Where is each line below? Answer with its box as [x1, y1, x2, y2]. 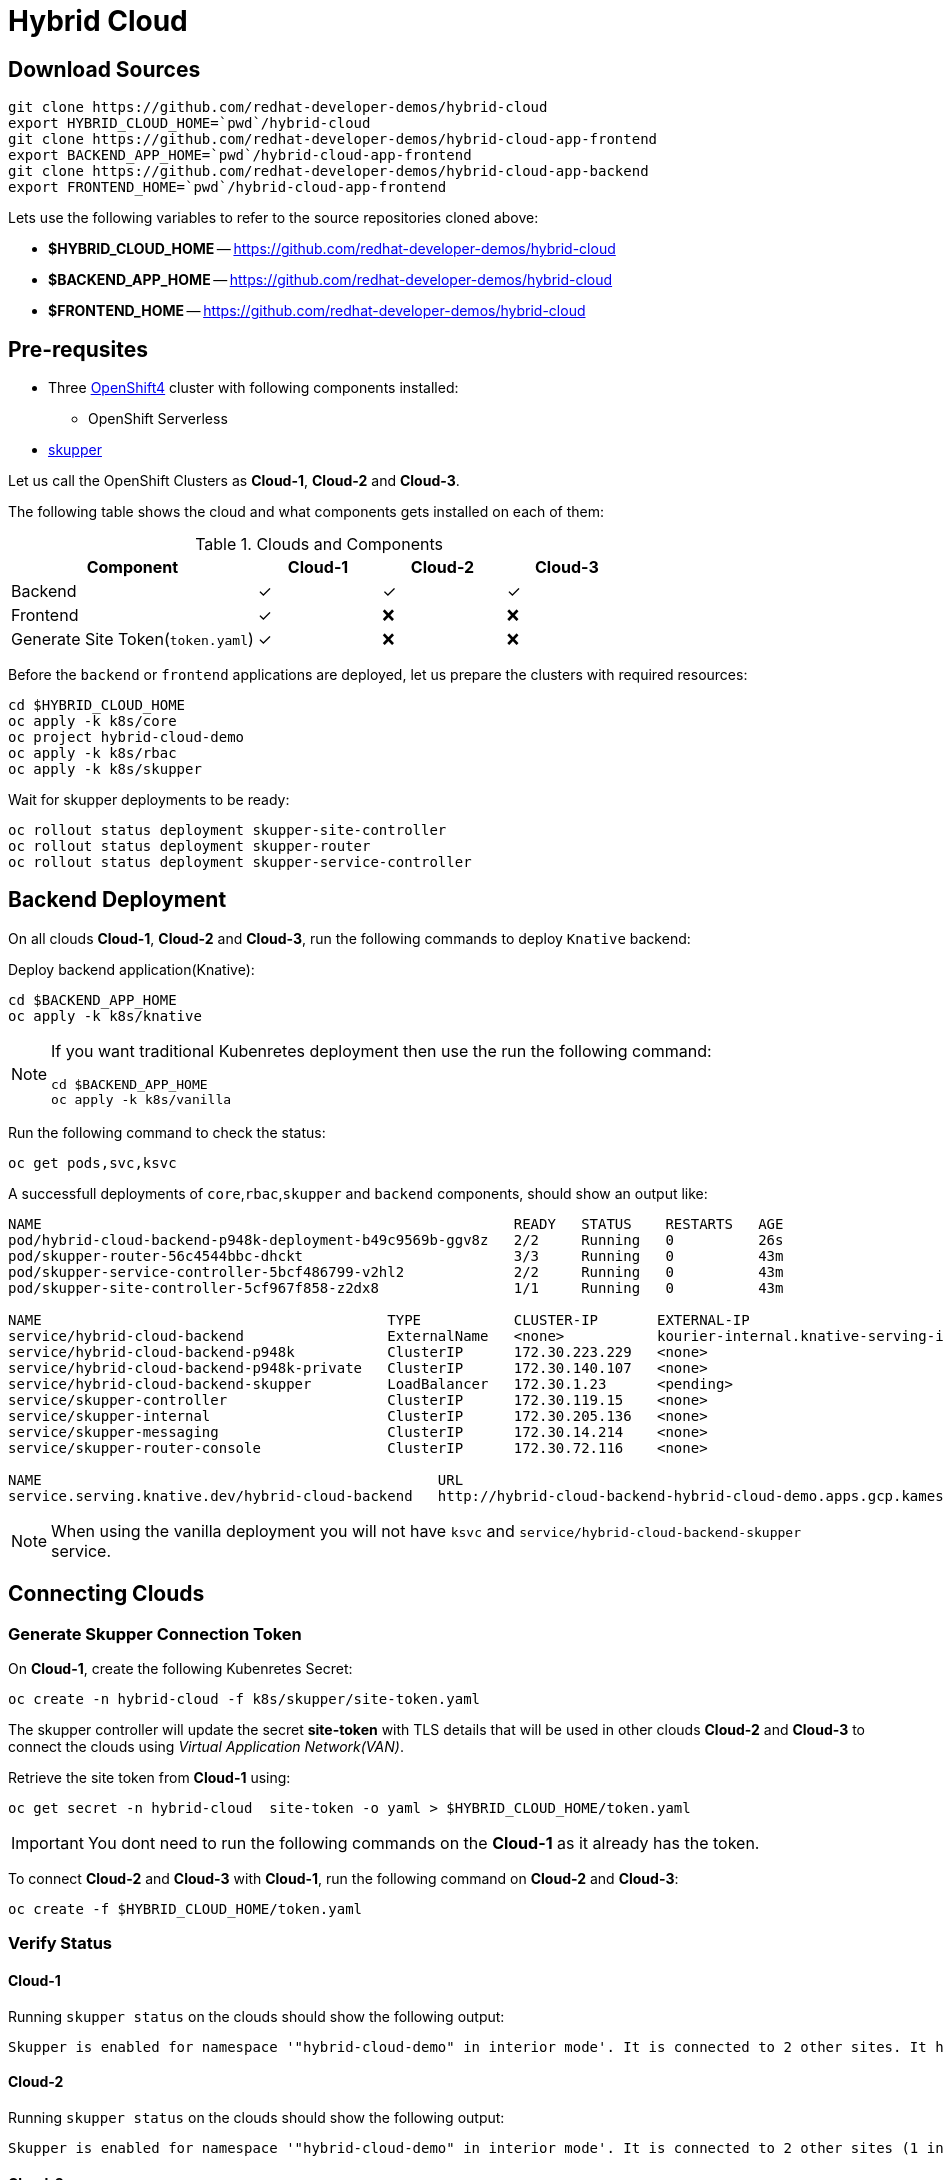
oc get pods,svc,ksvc [8, 1154, 177, 1171]
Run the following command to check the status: [8, 1123, 326, 1141]
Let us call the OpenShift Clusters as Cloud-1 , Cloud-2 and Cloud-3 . [8, 472, 460, 490]
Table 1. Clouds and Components [195, 534, 443, 555]
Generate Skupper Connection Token [8, 1623, 302, 1644]
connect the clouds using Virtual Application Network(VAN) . [8, 1738, 404, 1756]
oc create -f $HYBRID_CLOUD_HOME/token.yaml [8, 1901, 363, 1918]
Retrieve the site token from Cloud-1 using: [8, 1769, 291, 1787]
